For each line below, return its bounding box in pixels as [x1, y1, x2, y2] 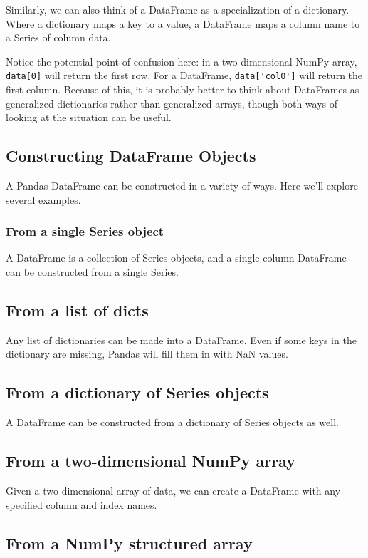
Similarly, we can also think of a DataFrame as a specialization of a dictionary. [6, 2, 349, 16]
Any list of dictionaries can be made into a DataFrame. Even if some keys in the [6, 332, 357, 347]
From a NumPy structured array [6, 532, 253, 554]
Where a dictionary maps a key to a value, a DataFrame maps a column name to [6, 16, 360, 31]
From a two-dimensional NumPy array [6, 450, 295, 472]
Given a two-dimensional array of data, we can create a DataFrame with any [6, 483, 341, 497]
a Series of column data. [6, 30, 111, 45]
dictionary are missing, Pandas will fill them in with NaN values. [6, 346, 288, 361]
